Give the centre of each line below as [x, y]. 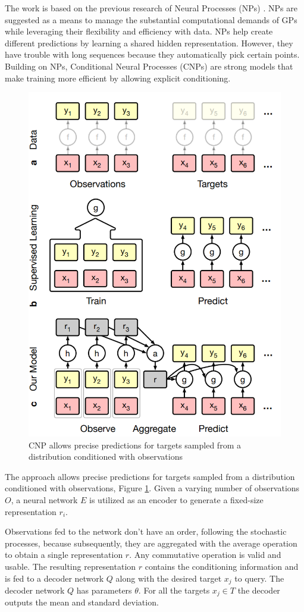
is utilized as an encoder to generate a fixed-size [176, 500]
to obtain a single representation [64, 555]
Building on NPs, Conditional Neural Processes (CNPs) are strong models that [149, 66]
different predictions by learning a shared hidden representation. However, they [149, 43]
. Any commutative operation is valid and [205, 555]
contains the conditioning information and [222, 566]
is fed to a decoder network [54, 578]
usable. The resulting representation [70, 566]
